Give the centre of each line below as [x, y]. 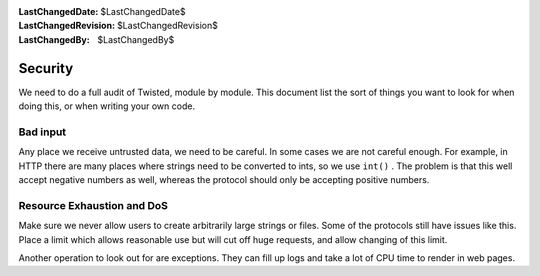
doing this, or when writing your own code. [106, 106]
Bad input [42, 132]
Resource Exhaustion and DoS [93, 205]
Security [46, 68]
